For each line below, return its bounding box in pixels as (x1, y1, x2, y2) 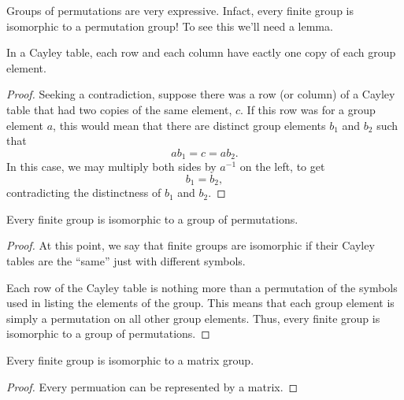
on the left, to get (239, 158, 325, 175)
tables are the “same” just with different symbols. (6, 253, 246, 269)
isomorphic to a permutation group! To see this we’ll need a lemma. (6, 17, 333, 34)
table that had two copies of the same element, (6, 101, 232, 117)
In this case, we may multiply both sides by (6, 158, 217, 175)
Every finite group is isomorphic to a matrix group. (6, 352, 254, 368)
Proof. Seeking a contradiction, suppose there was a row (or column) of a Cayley (6, 86, 395, 102)
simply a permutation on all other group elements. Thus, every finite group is (6, 309, 380, 326)
